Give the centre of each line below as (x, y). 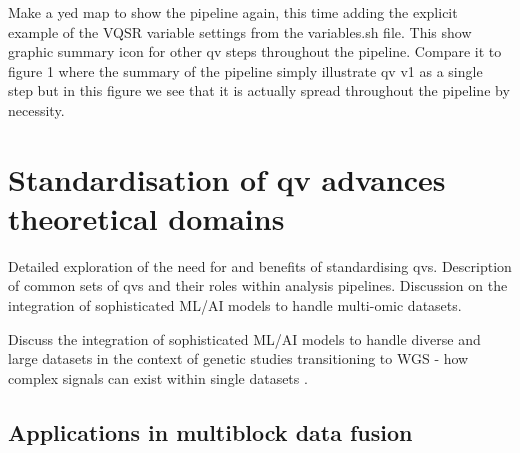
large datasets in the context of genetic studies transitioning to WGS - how (238, 358)
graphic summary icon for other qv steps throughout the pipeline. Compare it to (255, 51)
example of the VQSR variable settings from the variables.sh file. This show (240, 31)
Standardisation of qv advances (227, 178)
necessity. (36, 109)
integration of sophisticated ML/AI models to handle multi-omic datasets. (235, 305)
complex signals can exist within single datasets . (158, 377)
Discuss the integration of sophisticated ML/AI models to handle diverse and (244, 338)
